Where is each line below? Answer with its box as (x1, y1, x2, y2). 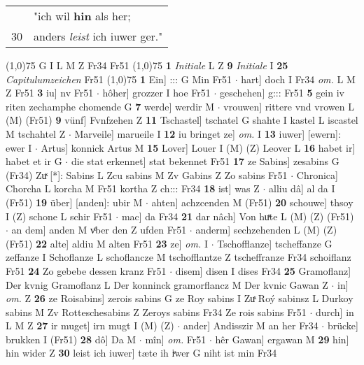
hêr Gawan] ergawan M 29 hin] (215, 331, 349, 346)
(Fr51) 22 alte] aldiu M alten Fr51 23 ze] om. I (6, 236, 208, 250)
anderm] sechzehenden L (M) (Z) (195, 222, 337, 237)
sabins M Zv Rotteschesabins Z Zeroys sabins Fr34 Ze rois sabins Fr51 (6, 304, 307, 319)
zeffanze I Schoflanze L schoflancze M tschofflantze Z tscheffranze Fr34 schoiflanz (6, 250, 351, 264)
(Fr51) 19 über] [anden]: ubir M (6, 194, 143, 209)
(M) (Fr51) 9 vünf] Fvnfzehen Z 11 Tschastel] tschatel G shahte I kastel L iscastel (6, 113, 358, 127)
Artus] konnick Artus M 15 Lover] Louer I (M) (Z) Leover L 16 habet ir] (41, 140, 356, 155)
